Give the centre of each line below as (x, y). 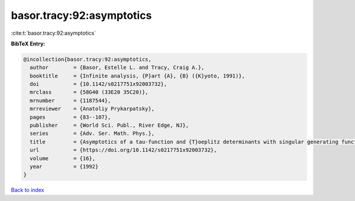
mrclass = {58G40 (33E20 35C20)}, (89, 92)
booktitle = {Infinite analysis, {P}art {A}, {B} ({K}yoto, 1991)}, (138, 76)
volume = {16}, (63, 158)
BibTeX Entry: (28, 44)
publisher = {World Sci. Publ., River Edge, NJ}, (109, 126)
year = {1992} (64, 167)
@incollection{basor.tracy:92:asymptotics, (88, 59)
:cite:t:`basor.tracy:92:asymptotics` (54, 33)
